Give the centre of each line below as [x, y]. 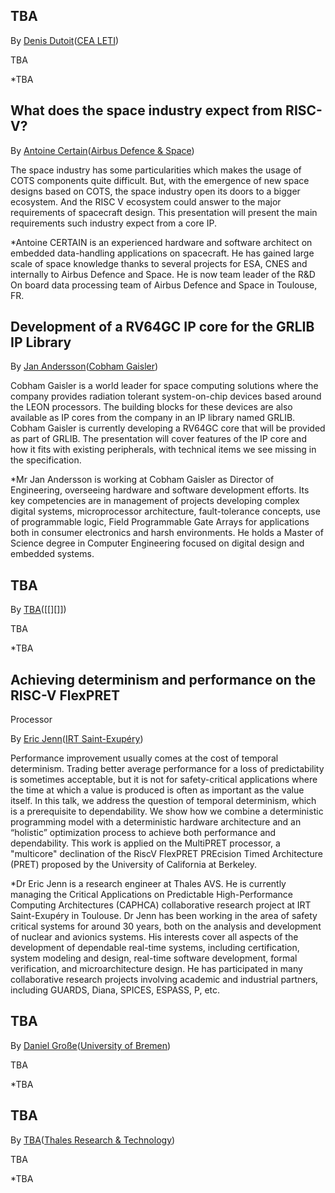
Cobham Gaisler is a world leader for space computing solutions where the [164, 386]
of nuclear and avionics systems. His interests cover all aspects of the [154, 937]
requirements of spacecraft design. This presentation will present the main [164, 212]
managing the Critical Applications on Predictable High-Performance [151, 895]
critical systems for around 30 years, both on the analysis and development [166, 926]
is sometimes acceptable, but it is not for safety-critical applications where [164, 780]
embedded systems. [52, 554]
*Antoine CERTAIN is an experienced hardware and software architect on [161, 242]
